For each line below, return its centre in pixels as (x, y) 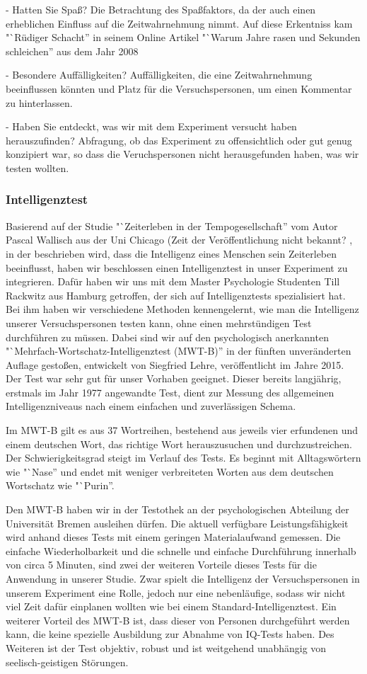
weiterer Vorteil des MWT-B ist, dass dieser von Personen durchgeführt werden (178, 620)
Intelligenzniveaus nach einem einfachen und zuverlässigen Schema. (151, 406)
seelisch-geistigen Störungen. (67, 662)
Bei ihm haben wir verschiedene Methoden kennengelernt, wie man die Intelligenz (182, 309)
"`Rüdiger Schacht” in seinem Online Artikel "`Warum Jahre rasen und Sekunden (183, 37)
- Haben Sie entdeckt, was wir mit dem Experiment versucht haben (151, 126)
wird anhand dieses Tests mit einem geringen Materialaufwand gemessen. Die (173, 537)
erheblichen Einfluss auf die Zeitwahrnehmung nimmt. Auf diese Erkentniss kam (179, 23)
